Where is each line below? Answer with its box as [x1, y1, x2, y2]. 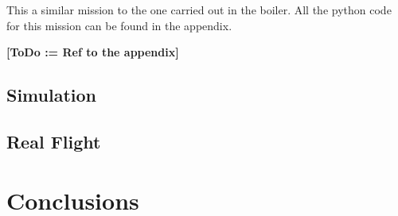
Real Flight [6, 129, 101, 153]
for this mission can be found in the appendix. [6, 17, 232, 33]
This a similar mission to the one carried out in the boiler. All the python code [6, 2, 392, 17]
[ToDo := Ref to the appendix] [6, 44, 179, 60]
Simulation [6, 83, 97, 107]
